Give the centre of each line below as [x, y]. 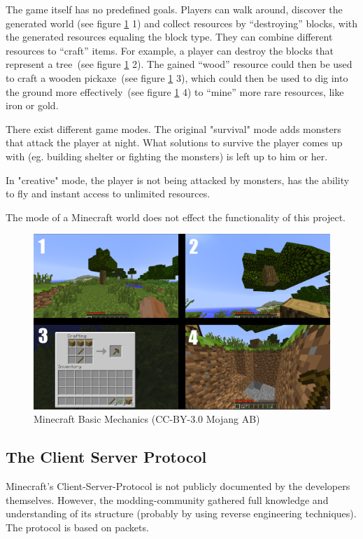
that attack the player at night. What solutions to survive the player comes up [174, 142]
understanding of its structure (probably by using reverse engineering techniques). [181, 513]
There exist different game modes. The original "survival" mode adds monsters [173, 128]
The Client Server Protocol [106, 457]
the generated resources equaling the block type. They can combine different [169, 37]
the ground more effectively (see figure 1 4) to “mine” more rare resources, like [175, 91]
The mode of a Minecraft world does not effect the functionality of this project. [176, 217]
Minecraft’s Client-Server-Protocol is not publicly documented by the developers [178, 486]
